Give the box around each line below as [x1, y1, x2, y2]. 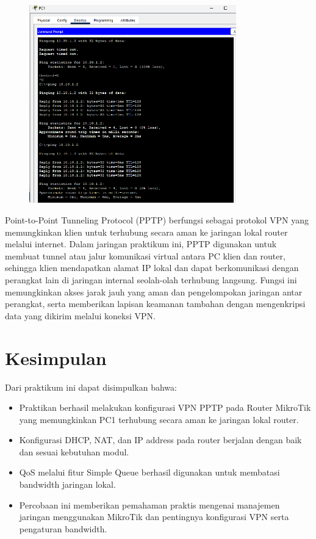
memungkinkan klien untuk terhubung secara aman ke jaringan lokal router [5, 225, 288, 238]
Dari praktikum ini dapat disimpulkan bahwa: [5, 380, 177, 393]
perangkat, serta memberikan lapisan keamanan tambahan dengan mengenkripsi [5, 297, 306, 310]
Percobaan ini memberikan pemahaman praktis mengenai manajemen [19, 498, 280, 511]
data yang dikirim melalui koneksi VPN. [5, 309, 156, 322]
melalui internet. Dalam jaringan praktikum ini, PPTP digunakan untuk [5, 237, 277, 250]
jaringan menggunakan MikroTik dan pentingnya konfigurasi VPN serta [19, 510, 289, 523]
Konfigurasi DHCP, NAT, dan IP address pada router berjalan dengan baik [19, 433, 302, 446]
